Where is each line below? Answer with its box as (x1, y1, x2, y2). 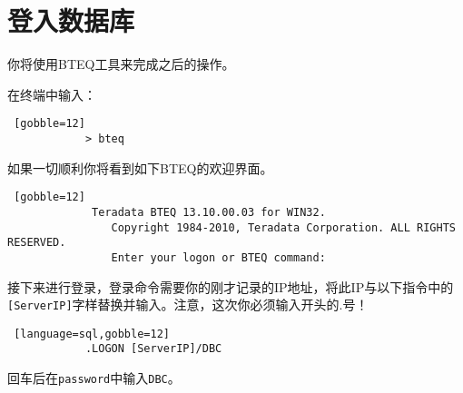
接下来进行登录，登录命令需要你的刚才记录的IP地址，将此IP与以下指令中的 (7, 277, 454, 296)
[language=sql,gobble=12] (14, 327, 170, 340)
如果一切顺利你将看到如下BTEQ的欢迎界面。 (7, 158, 273, 177)
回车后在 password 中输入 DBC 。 (7, 368, 181, 388)
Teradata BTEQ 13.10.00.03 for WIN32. (92, 205, 326, 219)
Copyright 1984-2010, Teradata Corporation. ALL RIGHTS (111, 221, 456, 234)
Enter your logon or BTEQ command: (111, 251, 326, 264)
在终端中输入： (7, 84, 96, 103)
